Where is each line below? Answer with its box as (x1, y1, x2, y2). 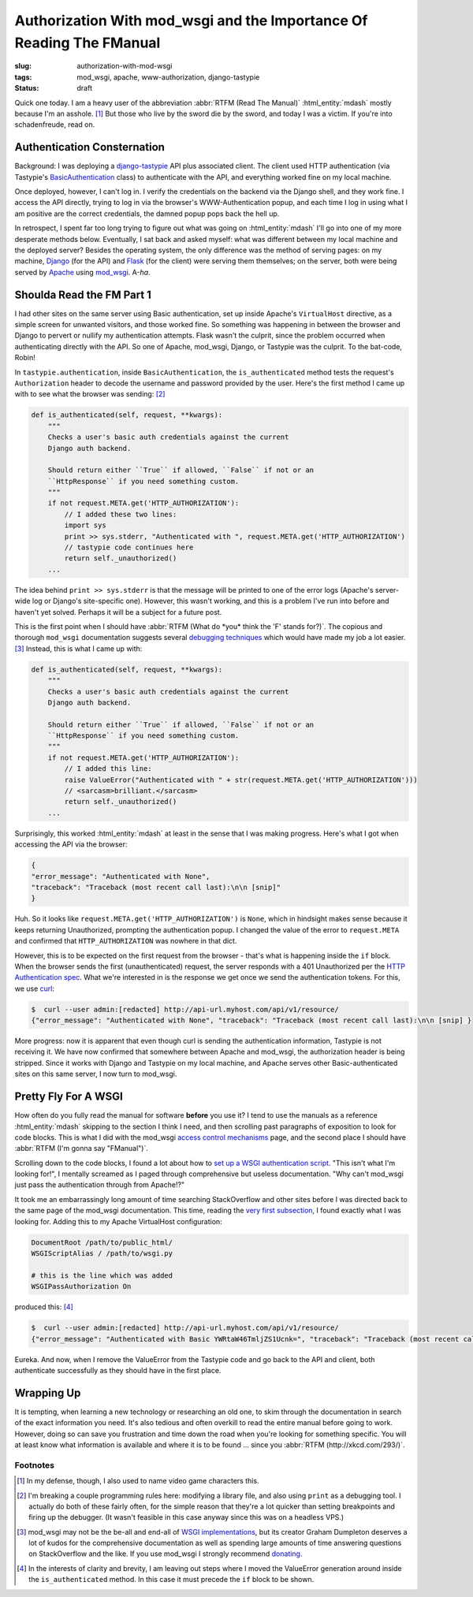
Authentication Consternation (14, 140, 166, 154)
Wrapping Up (14, 1386, 81, 1399)
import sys (64, 521, 106, 530)
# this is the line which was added (31, 1271, 173, 1280)
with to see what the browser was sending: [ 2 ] (14, 389, 166, 399)
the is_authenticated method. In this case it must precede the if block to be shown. (28, 1575, 315, 1584)
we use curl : (14, 984, 55, 993)
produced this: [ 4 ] (14, 1302, 74, 1312)
